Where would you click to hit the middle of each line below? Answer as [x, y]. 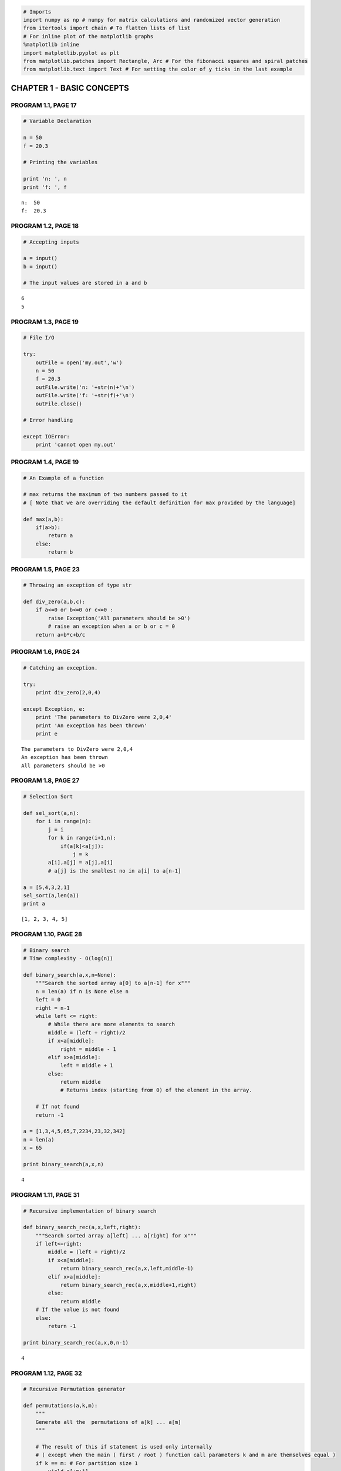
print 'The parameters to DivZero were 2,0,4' [104, 717]
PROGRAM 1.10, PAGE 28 [46, 934]
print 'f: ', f [45, 187]
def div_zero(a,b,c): [54, 602]
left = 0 [48, 1000]
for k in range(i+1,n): [82, 838]
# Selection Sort [48, 797]
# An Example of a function [63, 478]
